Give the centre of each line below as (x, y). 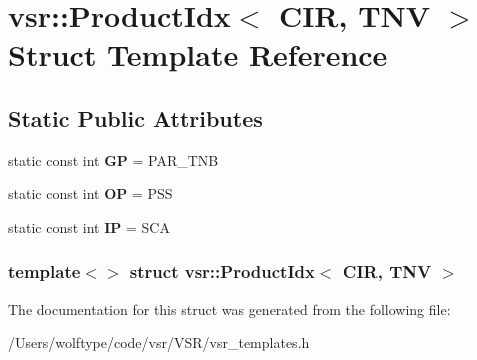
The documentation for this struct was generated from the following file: (229, 308)
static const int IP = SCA (89, 226)
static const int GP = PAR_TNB (113, 159)
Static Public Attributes (135, 117)
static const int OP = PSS (90, 193)
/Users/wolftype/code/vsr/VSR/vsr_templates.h (159, 342)
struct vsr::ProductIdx (222, 271)
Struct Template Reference (198, 54)
